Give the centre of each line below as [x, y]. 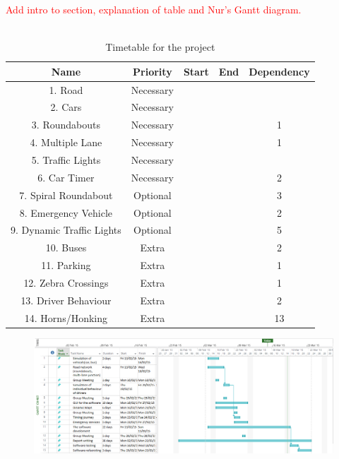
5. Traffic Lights [66, 160]
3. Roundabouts [66, 125]
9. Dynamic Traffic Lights [66, 230]
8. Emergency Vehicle [66, 212]
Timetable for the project [160, 47]
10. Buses [66, 248]
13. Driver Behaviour [66, 300]
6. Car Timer [66, 177]
